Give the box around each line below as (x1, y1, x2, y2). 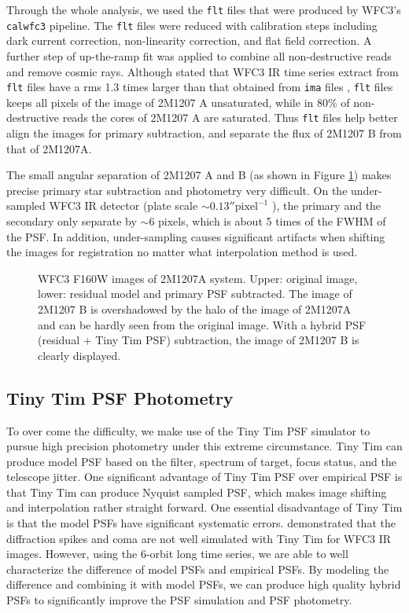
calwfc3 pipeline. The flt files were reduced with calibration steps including (6, 17, 378, 33)
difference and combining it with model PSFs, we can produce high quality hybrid (6, 576, 401, 593)
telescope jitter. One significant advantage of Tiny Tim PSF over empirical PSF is (6, 468, 403, 485)
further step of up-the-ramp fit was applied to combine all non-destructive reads (6, 47, 392, 64)
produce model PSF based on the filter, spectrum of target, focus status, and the (6, 453, 397, 469)
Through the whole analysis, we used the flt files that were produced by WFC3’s (6, 2, 401, 17)
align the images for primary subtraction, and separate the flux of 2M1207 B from (6, 125, 402, 141)
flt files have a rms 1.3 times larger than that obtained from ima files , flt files (6, 79, 393, 95)
